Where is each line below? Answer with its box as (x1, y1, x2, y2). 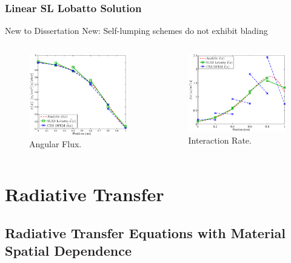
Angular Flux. (29, 138, 82, 150)
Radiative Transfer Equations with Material (5, 223, 286, 242)
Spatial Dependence (5, 241, 132, 260)
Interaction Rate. (188, 133, 252, 146)
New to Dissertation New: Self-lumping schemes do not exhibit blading (5, 24, 268, 37)
